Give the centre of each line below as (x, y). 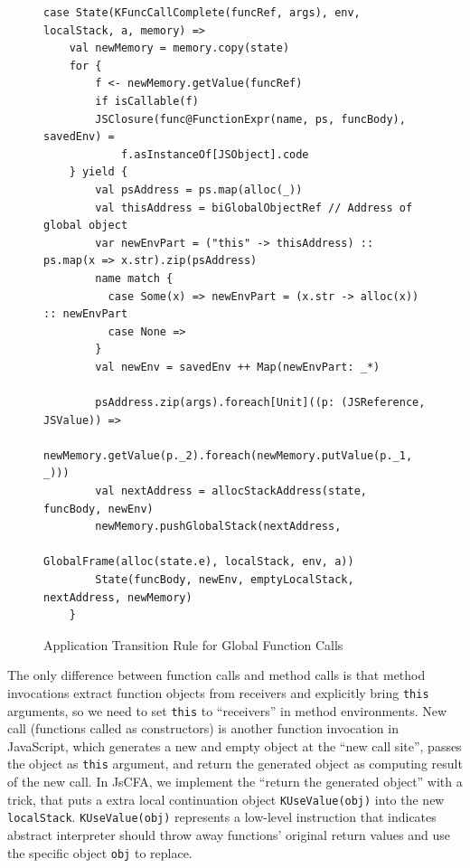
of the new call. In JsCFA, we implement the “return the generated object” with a (235, 782)
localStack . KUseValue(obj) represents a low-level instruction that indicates (222, 817)
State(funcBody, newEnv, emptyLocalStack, (225, 580)
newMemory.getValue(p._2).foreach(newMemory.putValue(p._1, (228, 455)
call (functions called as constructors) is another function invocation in (203, 728)
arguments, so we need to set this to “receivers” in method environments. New (227, 710)
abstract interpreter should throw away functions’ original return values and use (229, 835)
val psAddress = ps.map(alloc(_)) (199, 189)
